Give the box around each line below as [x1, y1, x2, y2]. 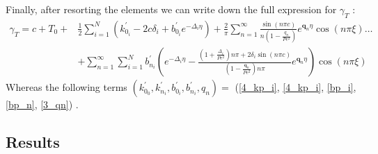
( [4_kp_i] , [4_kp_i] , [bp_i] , [235, 80, 356, 94]
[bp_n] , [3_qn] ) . [6, 97, 79, 112]
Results [6, 131, 60, 153]
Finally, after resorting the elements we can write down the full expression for [6, 2, 337, 16]
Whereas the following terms [6, 80, 127, 94]
